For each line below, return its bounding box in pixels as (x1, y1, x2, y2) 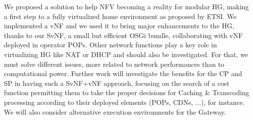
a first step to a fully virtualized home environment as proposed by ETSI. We (4, 11, 237, 21)
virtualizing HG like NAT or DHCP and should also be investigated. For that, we (4, 49, 248, 59)
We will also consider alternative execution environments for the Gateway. (4, 106, 226, 117)
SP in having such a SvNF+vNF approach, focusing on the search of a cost (4, 78, 230, 88)
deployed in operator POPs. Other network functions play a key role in (4, 40, 217, 50)
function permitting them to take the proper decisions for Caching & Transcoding (4, 87, 249, 98)
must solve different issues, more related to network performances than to (4, 59, 225, 69)
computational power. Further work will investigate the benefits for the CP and (4, 68, 242, 79)
